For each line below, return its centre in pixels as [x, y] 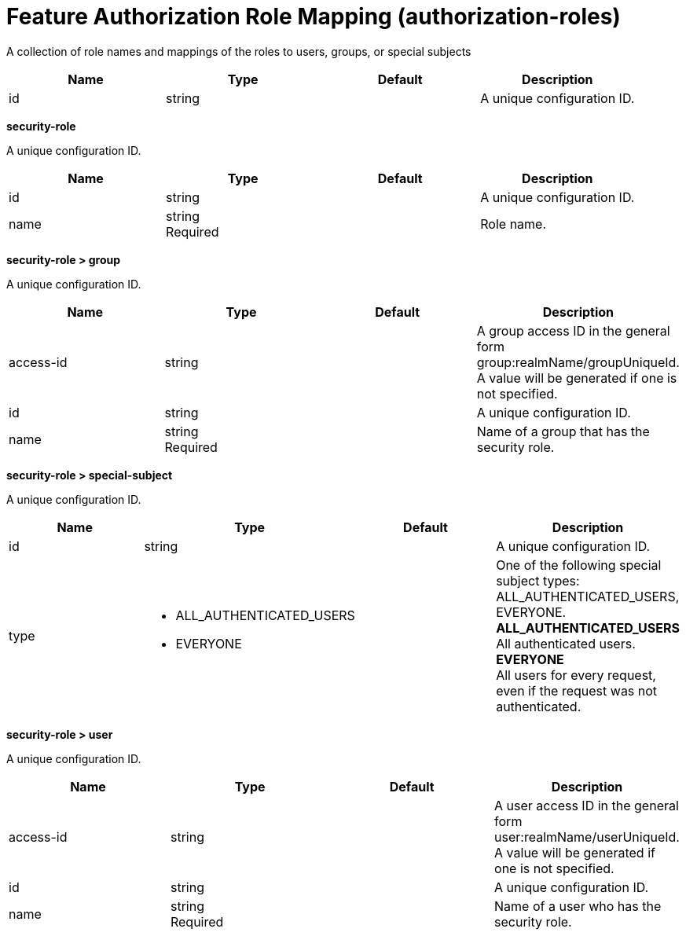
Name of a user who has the [578, 906]
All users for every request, [576, 675]
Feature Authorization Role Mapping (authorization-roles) [314, 17]
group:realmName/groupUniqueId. [578, 362]
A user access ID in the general [587, 805]
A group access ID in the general [573, 330]
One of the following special [579, 565]
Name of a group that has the [563, 431]
